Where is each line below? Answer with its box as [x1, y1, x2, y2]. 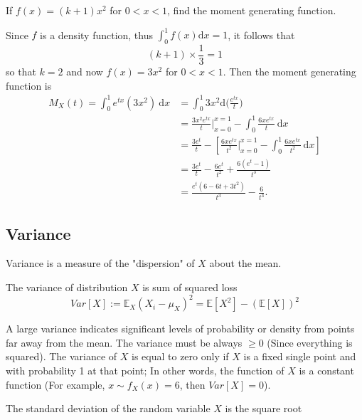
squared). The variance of [6, 349, 117, 364]
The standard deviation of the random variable [6, 401, 211, 416]
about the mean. [209, 256, 282, 271]
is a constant [299, 362, 354, 377]
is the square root [225, 401, 302, 416]
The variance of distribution [6, 280, 128, 295]
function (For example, [6, 377, 105, 392]
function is [6, 78, 52, 93]
